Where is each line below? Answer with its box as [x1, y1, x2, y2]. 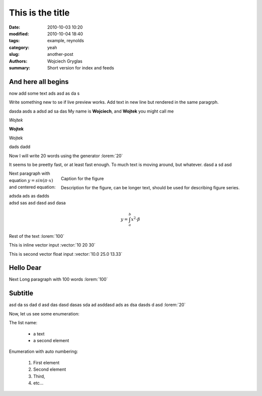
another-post [47, 51, 74, 57]
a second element [33, 337, 69, 343]
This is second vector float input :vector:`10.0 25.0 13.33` [9, 251, 123, 257]
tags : [9, 38, 20, 44]
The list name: [9, 320, 37, 326]
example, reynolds [47, 38, 84, 44]
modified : [9, 31, 29, 36]
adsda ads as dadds [9, 193, 49, 199]
